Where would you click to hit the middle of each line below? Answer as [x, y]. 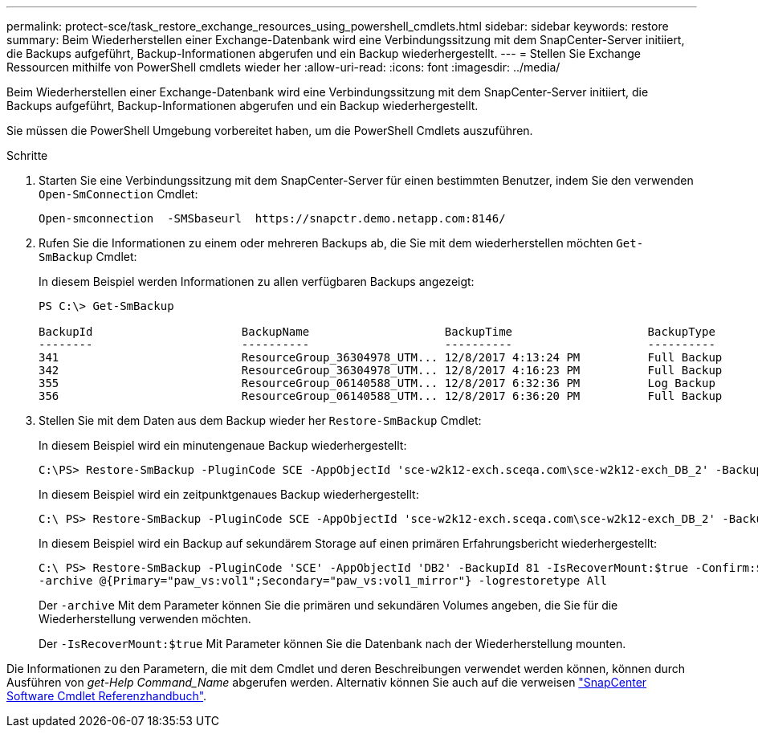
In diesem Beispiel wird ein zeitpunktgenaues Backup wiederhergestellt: [229, 494]
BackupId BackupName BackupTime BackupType [377, 332]
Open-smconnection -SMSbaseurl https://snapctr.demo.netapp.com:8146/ [272, 218]
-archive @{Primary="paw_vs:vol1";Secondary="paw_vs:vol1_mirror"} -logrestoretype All [323, 581]
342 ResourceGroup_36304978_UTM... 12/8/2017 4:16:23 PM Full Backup [381, 370]
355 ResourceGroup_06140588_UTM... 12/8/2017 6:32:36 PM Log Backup [377, 383]
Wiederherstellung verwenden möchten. [145, 619]
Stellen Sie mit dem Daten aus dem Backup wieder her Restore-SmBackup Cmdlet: [260, 420]
